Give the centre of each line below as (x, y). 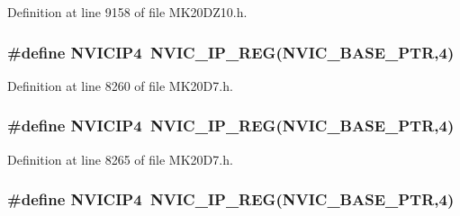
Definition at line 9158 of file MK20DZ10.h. (127, 12)
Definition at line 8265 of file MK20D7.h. (120, 159)
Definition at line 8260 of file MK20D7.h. (120, 85)
